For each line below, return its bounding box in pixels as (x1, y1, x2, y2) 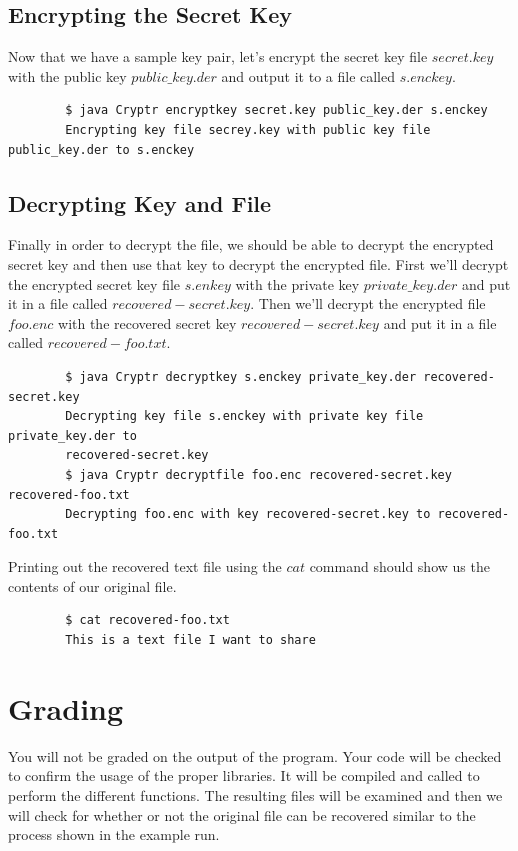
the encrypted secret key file (8, 273, 181, 294)
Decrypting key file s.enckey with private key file (65, 409, 424, 424)
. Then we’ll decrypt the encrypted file (250, 293, 486, 314)
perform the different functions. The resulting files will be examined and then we (8, 784, 503, 805)
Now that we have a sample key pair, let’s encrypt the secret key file (8, 46, 428, 67)
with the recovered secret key (58, 312, 237, 333)
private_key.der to (8, 428, 137, 443)
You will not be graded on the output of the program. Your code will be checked (8, 745, 502, 766)
